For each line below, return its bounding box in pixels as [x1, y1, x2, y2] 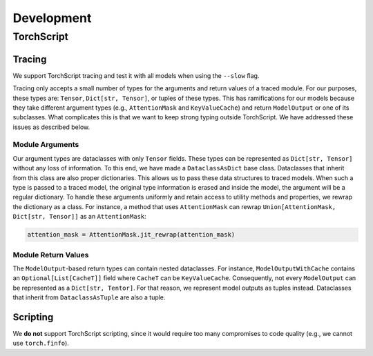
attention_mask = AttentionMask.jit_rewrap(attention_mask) [27, 231, 236, 239]
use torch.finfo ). [12, 339, 69, 348]
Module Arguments [12, 140, 79, 150]
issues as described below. [12, 123, 90, 131]
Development [12, 10, 92, 26]
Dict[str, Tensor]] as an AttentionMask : [12, 212, 146, 221]
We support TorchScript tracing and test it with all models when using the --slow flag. [12, 71, 260, 79]
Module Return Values [12, 250, 89, 259]
